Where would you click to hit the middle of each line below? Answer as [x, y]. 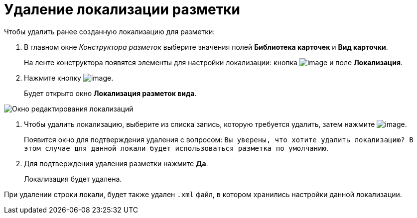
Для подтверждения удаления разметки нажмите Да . [116, 163]
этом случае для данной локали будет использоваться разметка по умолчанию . [176, 148]
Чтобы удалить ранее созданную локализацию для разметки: [110, 31]
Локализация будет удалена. [73, 179]
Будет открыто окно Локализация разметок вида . [110, 93]
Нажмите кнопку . [69, 78]
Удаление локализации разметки [122, 9]
